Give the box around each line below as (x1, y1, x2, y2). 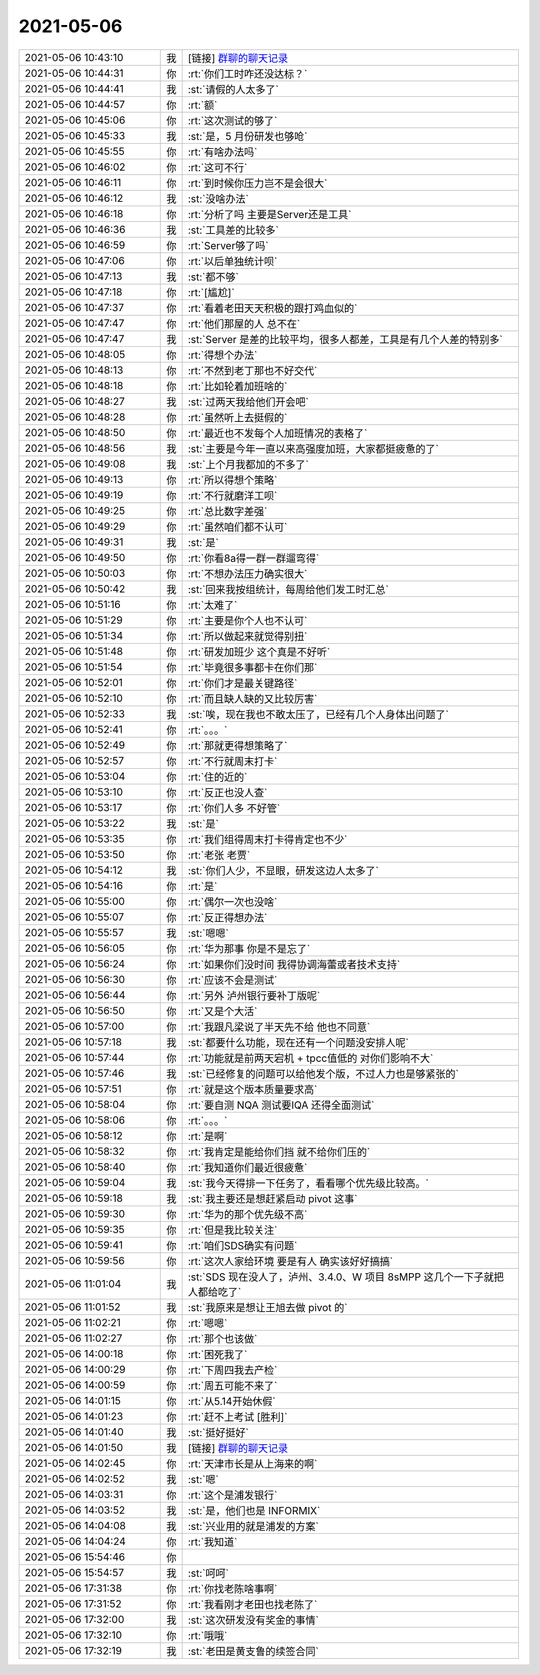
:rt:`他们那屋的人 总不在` (187, 316, 301, 330)
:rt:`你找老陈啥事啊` (187, 1581, 278, 1595)
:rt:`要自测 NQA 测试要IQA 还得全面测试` (187, 1098, 375, 1112)
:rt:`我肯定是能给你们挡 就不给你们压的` (187, 1145, 371, 1159)
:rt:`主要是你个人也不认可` (187, 613, 308, 627)
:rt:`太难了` (187, 598, 238, 612)
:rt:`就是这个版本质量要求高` (187, 1082, 318, 1096)
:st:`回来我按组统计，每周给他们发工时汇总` (187, 582, 389, 596)
